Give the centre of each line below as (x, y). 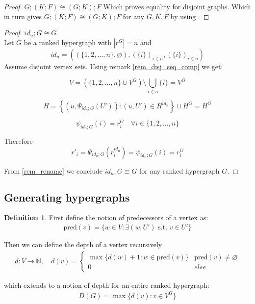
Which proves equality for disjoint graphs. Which (177, 6)
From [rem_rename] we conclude (53, 170)
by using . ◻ (190, 16)
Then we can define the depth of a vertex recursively (83, 244)
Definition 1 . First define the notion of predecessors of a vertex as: (106, 217)
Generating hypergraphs (67, 197)
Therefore (18, 140)
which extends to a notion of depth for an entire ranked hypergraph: (107, 285)
